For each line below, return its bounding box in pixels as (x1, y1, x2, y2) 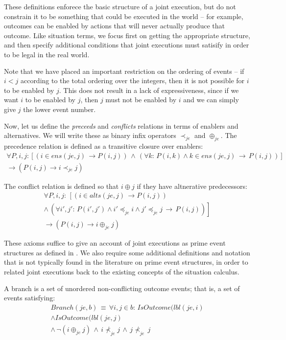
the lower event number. (23, 104, 96, 114)
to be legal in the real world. (4, 49, 90, 59)
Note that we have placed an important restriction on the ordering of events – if (4, 66, 244, 76)
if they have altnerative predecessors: (137, 181, 247, 191)
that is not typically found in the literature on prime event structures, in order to (4, 257, 248, 267)
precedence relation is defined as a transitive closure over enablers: (4, 140, 203, 151)
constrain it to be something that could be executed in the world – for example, (4, 11, 243, 21)
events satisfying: (4, 293, 55, 303)
